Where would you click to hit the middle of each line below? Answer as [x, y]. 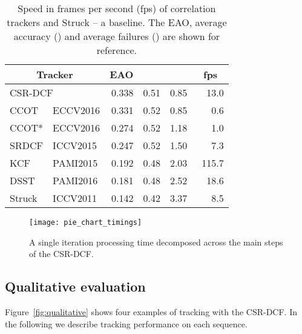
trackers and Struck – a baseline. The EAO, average [117, 22]
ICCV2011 [75, 198]
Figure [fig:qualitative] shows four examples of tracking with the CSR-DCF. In [151, 312]
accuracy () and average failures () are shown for [117, 36]
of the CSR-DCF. [61, 254]
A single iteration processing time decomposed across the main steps [156, 242]
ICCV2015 [75, 145]
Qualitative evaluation [75, 286]
